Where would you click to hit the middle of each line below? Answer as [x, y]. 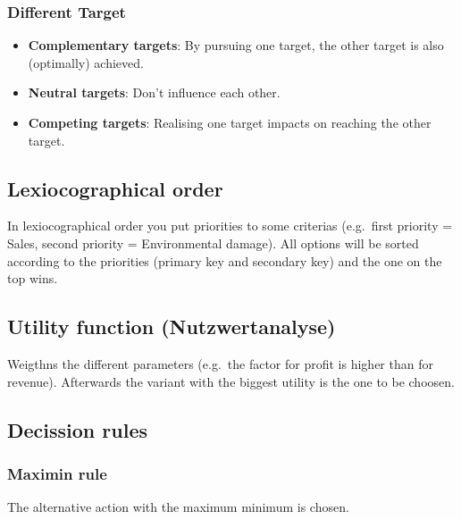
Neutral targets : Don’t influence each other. [154, 92]
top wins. [33, 278]
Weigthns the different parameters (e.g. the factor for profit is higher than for [220, 363]
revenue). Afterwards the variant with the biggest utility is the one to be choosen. [231, 381]
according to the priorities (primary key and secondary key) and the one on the [225, 260]
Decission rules [77, 429]
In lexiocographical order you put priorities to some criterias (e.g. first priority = [230, 226]
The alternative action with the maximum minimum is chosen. [178, 507]
